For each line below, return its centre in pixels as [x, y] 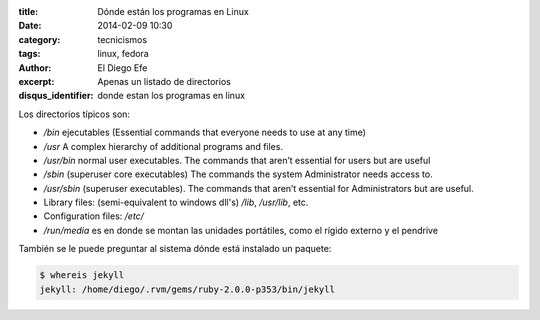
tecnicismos [122, 39]
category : [39, 39]
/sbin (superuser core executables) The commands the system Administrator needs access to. [238, 174]
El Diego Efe [122, 67]
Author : [35, 67]
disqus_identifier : [56, 96]
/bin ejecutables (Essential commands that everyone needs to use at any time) [205, 132]
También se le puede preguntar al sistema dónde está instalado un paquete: [175, 249]
